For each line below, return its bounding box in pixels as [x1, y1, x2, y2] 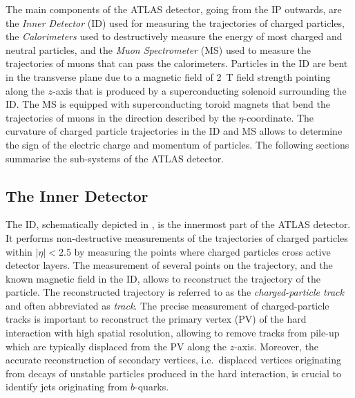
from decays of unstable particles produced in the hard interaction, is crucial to [6, 366, 341, 380]
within [6, 244, 32, 258]
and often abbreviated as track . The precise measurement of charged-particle [6, 298, 329, 312]
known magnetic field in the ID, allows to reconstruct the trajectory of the [6, 271, 320, 285]
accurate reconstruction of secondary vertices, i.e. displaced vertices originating [6, 352, 341, 367]
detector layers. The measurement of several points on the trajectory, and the [6, 258, 333, 272]
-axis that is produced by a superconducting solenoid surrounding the [52, 83, 347, 97]
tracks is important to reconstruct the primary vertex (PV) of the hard [6, 312, 307, 326]
